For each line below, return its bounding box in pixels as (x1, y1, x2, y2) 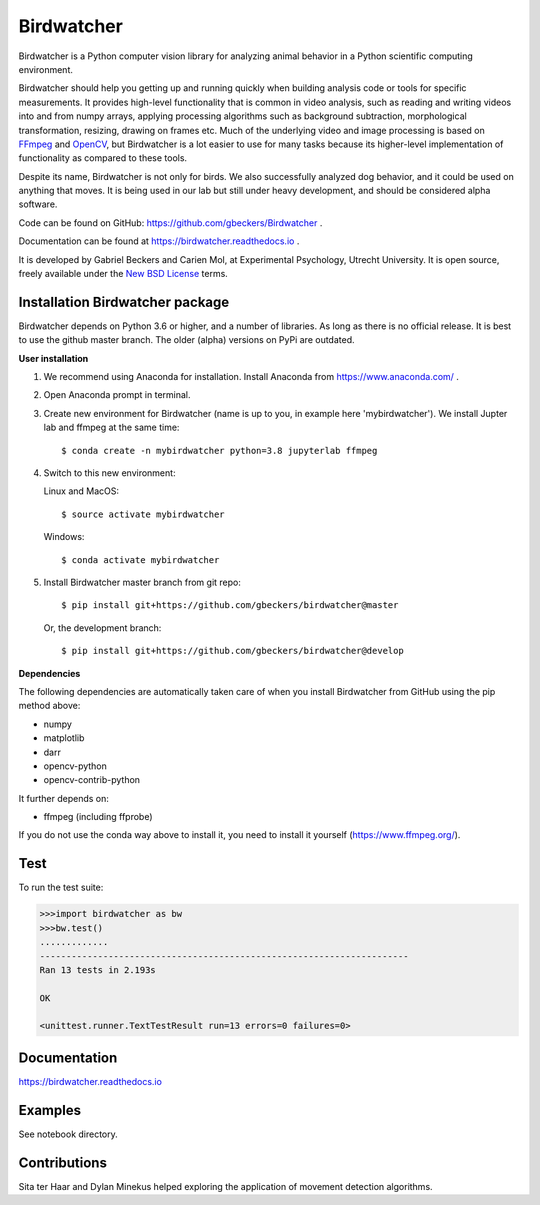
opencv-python (43, 760, 107, 772)
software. (18, 198, 58, 210)
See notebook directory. (18, 1128, 119, 1140)
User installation (18, 352, 89, 364)
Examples (18, 1101, 82, 1119)
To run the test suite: (18, 881, 104, 894)
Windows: (43, 531, 85, 543)
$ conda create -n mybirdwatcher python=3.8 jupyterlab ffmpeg (61, 445, 378, 456)
